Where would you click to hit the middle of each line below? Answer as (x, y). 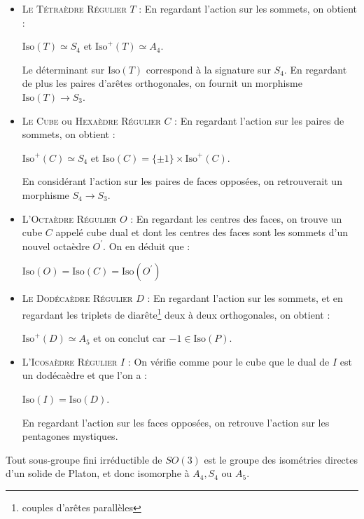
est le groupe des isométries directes (281, 459)
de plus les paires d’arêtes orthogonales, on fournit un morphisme (162, 83)
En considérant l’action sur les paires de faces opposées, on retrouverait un (182, 181)
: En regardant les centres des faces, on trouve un (236, 218)
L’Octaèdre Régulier (69, 218)
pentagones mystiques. (70, 436)
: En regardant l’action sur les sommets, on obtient (248, 8)
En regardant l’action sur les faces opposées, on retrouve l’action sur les (176, 422)
